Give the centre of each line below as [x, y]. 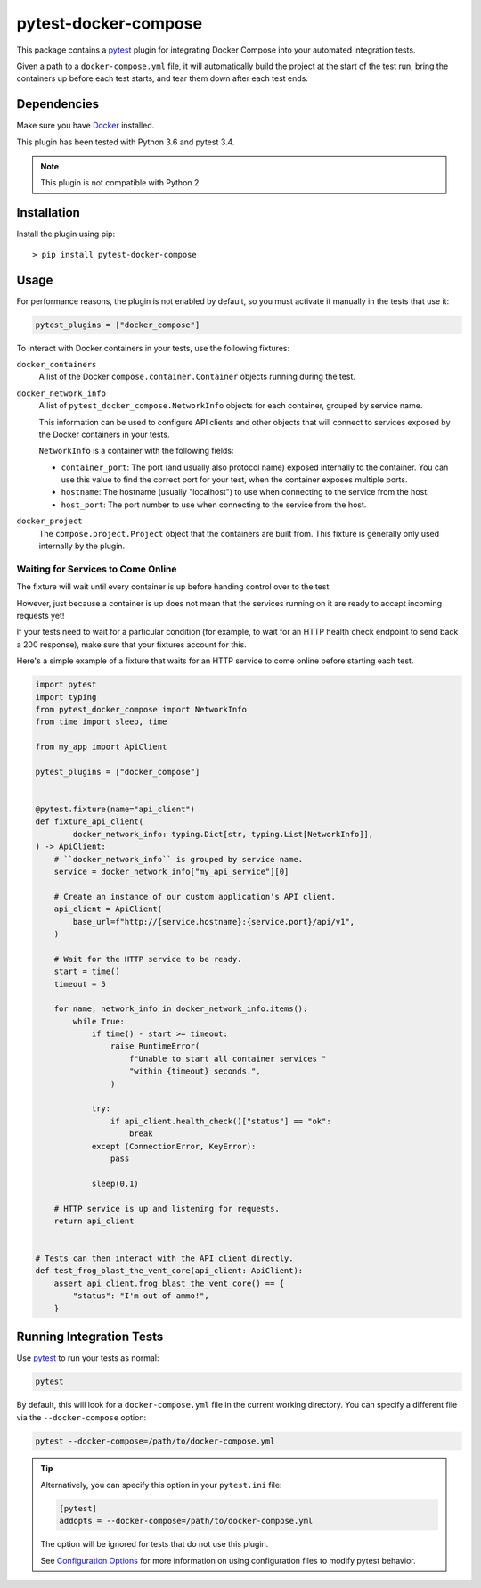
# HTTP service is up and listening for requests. [167, 1209]
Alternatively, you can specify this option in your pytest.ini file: [161, 1485]
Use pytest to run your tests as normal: [88, 1358]
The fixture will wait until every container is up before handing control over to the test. [174, 587]
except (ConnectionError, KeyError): [174, 1146]
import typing [66, 697]
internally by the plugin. [82, 546]
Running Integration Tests [90, 1337]
